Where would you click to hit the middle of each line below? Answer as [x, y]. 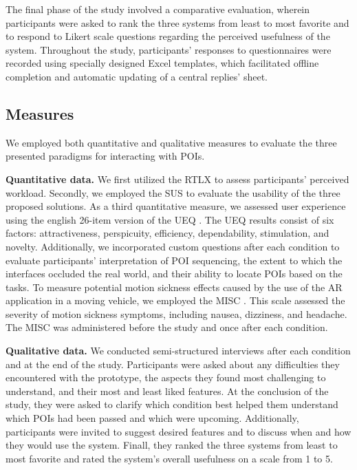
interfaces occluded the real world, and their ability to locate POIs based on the [174, 274]
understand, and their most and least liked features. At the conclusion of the [167, 391]
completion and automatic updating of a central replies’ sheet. [137, 76]
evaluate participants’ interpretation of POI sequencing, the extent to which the [174, 260]
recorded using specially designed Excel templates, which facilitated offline [162, 63]
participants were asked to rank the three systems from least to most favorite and [177, 22]
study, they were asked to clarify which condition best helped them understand [172, 404]
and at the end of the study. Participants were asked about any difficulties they [173, 364]
